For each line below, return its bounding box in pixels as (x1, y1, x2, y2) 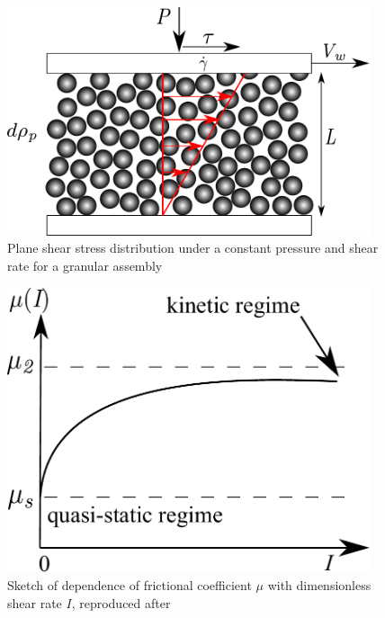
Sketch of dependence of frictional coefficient (7, 575, 252, 594)
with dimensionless (267, 575, 372, 594)
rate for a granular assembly (7, 256, 163, 275)
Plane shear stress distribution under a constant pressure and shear (7, 238, 379, 257)
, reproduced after (71, 593, 171, 612)
